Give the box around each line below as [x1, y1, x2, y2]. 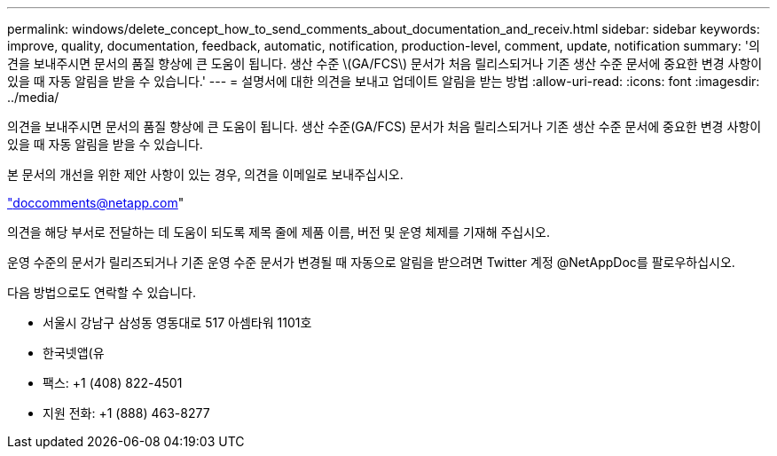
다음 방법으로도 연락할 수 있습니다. [7, 285, 196, 300]
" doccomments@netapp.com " [7, 195, 184, 210]
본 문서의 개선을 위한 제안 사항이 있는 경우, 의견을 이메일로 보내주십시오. [7, 167, 404, 182]
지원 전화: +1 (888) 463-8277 [43, 405, 210, 421]
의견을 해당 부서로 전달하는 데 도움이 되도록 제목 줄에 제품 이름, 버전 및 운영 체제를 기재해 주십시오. [7, 224, 551, 240]
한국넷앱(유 [43, 345, 105, 360]
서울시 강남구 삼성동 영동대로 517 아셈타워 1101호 [43, 315, 312, 330]
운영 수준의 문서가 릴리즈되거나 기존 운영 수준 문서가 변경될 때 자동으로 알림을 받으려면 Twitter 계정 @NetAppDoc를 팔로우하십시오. [7, 255, 735, 270]
